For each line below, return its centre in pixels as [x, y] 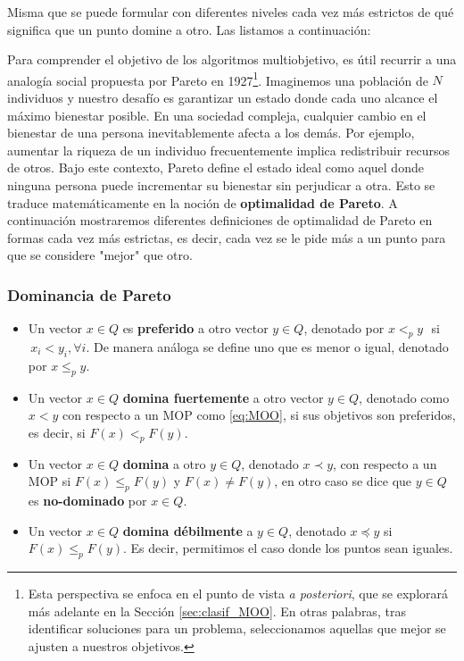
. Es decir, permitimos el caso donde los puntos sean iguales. [288, 548]
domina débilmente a [188, 530]
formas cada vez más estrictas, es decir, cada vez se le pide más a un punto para [227, 237]
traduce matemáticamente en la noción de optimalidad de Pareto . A [203, 202]
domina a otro [164, 463]
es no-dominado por [87, 500]
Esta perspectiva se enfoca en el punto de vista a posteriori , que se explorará [238, 593]
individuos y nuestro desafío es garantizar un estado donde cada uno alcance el [223, 98]
